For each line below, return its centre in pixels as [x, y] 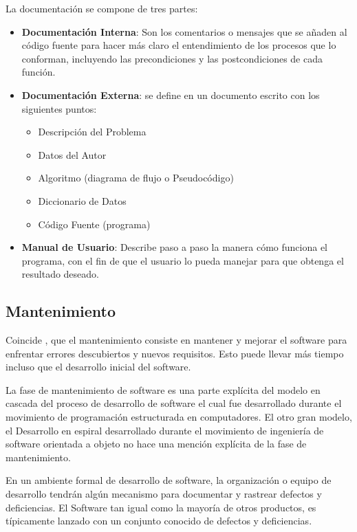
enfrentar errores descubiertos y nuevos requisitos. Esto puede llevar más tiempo [175, 353]
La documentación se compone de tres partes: [102, 8]
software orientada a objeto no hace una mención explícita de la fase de [156, 444]
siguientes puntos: [59, 108]
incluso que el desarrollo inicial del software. [98, 367]
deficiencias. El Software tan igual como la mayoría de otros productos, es [161, 507]
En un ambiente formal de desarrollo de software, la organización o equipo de [169, 480]
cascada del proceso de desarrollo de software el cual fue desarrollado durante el [174, 403]
